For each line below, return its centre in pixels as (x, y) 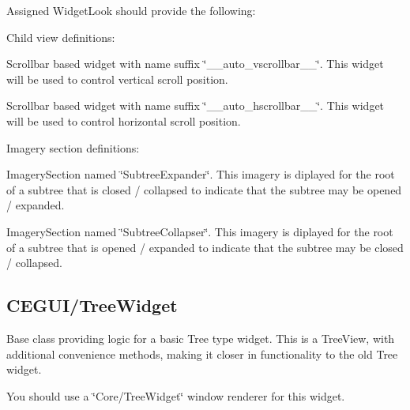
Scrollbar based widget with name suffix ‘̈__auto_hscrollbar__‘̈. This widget (196, 105)
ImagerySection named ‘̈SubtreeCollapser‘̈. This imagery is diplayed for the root (200, 231)
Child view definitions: (61, 37)
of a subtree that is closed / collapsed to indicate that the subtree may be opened (204, 189)
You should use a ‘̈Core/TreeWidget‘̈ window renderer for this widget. (176, 395)
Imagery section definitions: (73, 147)
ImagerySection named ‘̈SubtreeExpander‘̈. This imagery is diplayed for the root (201, 174)
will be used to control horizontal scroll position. (124, 120)
